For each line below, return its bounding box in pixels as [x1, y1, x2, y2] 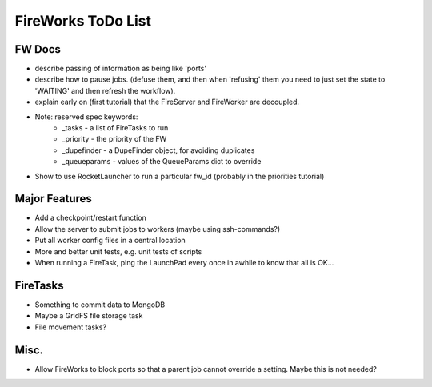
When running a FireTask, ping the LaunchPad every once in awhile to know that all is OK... [34, 258, 334, 268]
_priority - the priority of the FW [62, 134, 167, 144]
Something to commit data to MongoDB [34, 300, 166, 309]
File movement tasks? [34, 322, 107, 332]
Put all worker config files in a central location [34, 236, 186, 245]
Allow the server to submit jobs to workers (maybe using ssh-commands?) [34, 224, 281, 233]
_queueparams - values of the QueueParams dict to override [62, 157, 262, 166]
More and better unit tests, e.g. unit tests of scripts [34, 246, 202, 256]
